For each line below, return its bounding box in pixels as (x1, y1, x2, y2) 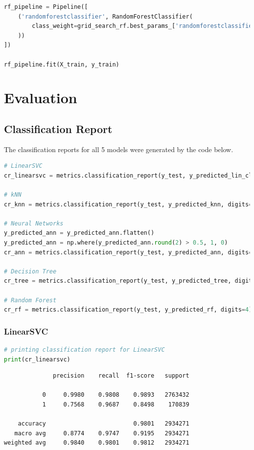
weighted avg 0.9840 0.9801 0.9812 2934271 (4, 439, 190, 447)
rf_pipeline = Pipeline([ (4, 3, 88, 10)
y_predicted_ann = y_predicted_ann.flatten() (4, 229, 154, 237)
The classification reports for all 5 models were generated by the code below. (4, 144, 233, 154)
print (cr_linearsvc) (4, 356, 71, 363)
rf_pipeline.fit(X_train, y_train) (4, 61, 120, 68)
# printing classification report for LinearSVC (4, 346, 165, 354)
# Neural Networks (4, 220, 63, 227)
